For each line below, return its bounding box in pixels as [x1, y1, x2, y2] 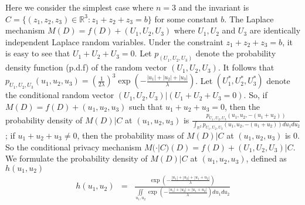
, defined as [246, 152, 287, 164]
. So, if [243, 89, 267, 101]
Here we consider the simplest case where [5, 1, 154, 13]
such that [129, 100, 163, 112]
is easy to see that [5, 47, 70, 59]
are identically [249, 24, 301, 36]
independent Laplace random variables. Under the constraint [5, 35, 223, 48]
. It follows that [218, 61, 274, 73]
